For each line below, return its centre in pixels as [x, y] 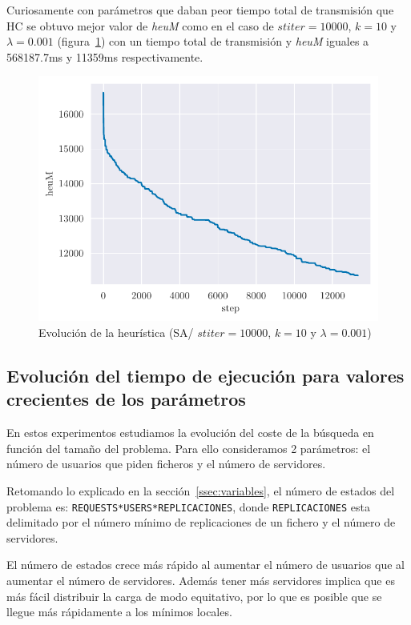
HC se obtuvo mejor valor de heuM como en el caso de [140, 25]
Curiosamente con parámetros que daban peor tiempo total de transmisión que [200, 10]
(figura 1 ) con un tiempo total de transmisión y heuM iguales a [213, 41]
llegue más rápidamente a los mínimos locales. [119, 612]
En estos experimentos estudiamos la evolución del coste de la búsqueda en [190, 433]
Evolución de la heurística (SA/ [116, 333]
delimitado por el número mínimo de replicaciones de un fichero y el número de [201, 522]
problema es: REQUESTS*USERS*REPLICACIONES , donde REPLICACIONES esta [188, 506]
